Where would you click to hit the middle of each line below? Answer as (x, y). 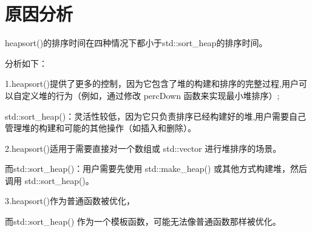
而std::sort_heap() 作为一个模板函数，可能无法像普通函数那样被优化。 (143, 221)
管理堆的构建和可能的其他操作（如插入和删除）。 (100, 128)
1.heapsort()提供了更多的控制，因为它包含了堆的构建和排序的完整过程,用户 (152, 84)
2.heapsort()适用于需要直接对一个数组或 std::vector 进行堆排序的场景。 (143, 148)
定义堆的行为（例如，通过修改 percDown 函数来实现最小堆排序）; (151, 95)
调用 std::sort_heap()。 (49, 180)
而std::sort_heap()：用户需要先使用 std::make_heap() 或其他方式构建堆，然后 (156, 169)
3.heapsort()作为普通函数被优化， (70, 201)
